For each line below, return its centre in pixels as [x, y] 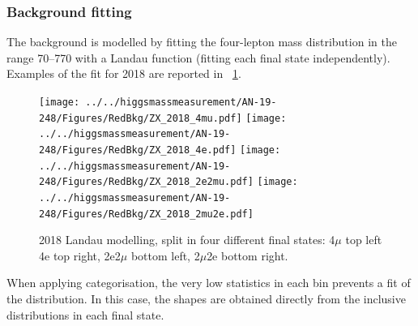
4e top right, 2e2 [80, 255]
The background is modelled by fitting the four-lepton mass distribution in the [202, 42]
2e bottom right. [247, 255]
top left [364, 240]
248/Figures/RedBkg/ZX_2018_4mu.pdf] [141, 118]
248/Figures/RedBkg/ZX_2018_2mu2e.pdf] [146, 214]
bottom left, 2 [165, 255]
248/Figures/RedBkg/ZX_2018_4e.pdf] [138, 150]
